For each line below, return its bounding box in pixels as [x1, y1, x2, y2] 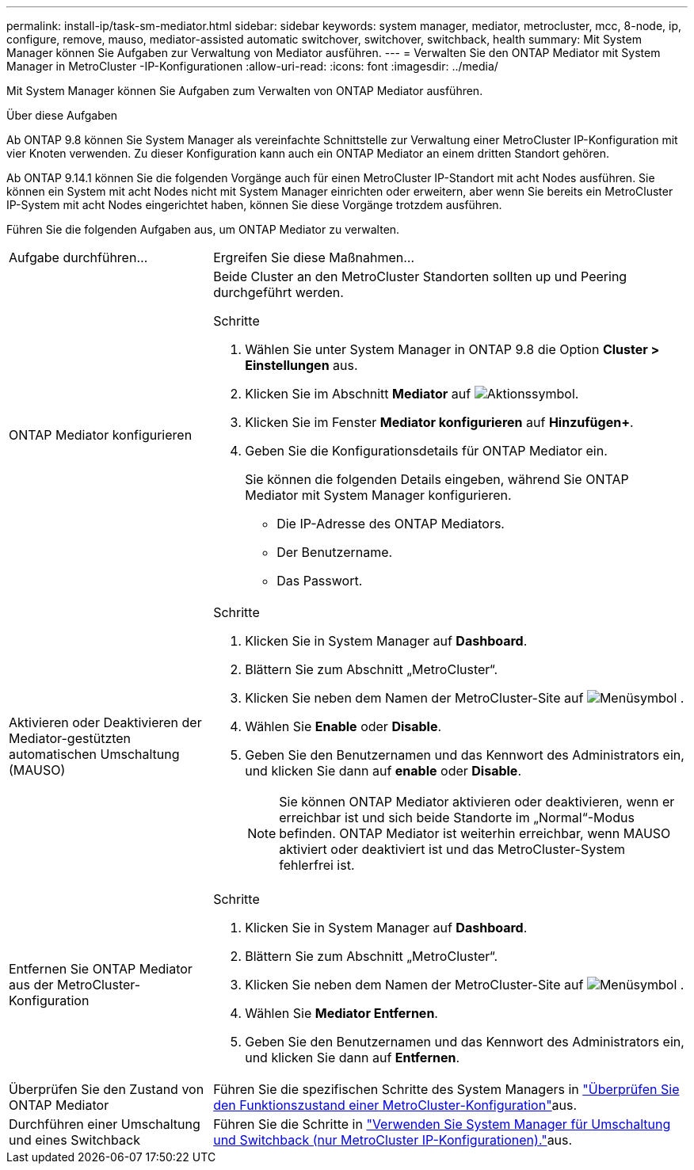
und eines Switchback [9, 1132, 140, 1148]
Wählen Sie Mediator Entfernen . [245, 1005, 438, 1021]
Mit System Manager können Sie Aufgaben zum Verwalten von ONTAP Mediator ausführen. [6, 84, 483, 97]
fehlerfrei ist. [279, 857, 355, 873]
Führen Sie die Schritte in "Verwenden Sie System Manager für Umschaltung [213, 1116, 671, 1132]
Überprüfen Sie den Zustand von [9, 1081, 204, 1097]
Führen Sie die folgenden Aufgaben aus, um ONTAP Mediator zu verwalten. [6, 223, 400, 236]
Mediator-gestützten [9, 730, 132, 746]
